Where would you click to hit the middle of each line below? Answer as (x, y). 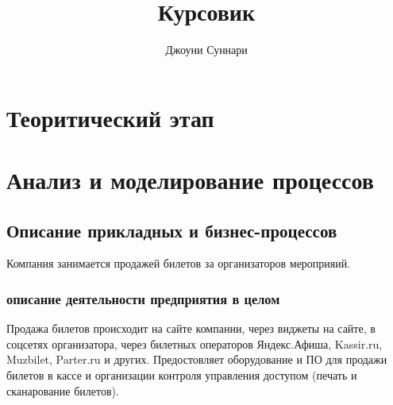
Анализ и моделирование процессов (190, 180)
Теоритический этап (110, 117)
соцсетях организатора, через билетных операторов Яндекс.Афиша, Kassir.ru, (195, 343)
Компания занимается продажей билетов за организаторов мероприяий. (179, 263)
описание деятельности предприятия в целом (143, 299)
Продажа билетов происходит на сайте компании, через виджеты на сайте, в (191, 328)
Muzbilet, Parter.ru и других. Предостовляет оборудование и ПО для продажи (197, 359)
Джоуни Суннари (206, 50)
